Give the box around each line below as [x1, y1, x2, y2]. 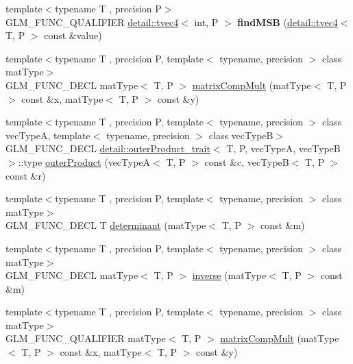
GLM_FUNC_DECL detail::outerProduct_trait [5, 141, 210, 156]
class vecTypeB [208, 128, 273, 142]
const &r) [5, 168, 46, 182]
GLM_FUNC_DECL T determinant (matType [5, 218, 206, 232]
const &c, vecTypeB [204, 154, 289, 169]
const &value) [44, 28, 102, 43]
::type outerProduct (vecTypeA [18, 154, 151, 169]
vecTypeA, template [5, 128, 90, 142]
